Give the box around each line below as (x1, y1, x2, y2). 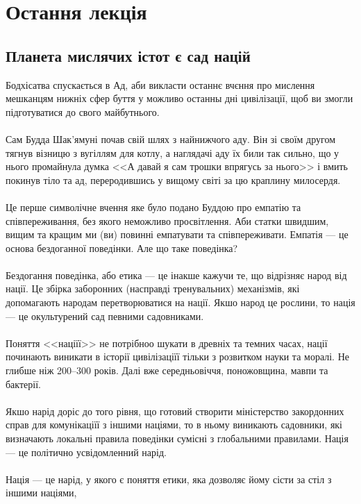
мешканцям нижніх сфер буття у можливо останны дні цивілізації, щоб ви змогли (6, 91, 353, 106)
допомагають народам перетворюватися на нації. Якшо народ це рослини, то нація (6, 295, 355, 310)
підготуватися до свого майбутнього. (6, 104, 160, 119)
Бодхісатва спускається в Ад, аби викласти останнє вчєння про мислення (6, 77, 315, 92)
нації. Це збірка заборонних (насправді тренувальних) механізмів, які (6, 281, 300, 296)
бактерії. (6, 376, 41, 391)
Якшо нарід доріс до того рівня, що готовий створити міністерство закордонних (6, 403, 344, 418)
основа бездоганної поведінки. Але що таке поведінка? (6, 240, 238, 255)
